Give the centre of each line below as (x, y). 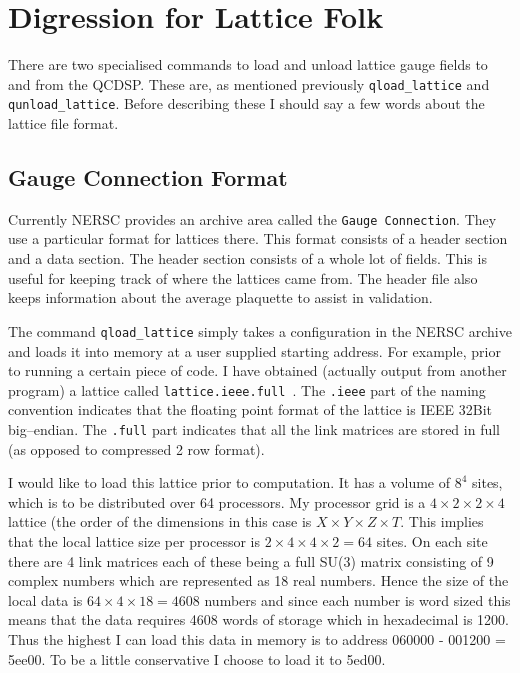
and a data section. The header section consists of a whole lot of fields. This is (247, 258)
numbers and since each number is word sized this (357, 599)
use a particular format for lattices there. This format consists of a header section (258, 238)
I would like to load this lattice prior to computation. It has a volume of (229, 482)
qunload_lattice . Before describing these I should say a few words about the (246, 103)
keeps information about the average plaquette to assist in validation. (220, 297)
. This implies (442, 521)
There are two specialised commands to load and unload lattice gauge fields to (248, 64)
